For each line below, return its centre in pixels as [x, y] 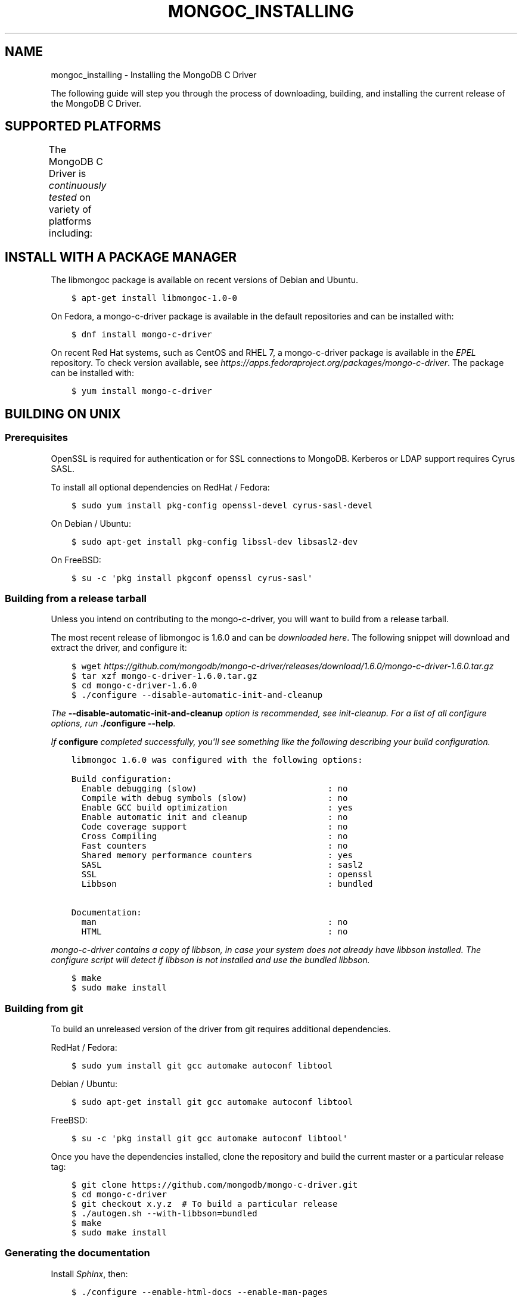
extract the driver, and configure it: [119, 648]
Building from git [44, 1008]
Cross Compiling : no [215, 836]
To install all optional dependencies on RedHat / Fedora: [160, 487]
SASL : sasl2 [222, 865]
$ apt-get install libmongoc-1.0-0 [154, 298]
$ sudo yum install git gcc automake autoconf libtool [202, 1066]
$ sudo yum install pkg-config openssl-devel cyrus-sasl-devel [222, 505]
